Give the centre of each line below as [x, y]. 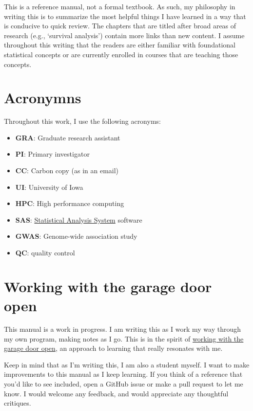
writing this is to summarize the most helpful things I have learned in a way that [125, 16]
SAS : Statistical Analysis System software [79, 219]
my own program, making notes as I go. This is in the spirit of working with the [124, 338]
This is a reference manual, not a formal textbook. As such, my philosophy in [120, 6]
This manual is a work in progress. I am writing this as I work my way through [122, 329]
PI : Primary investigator [52, 154]
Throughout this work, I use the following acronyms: [82, 121]
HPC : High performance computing [70, 203]
